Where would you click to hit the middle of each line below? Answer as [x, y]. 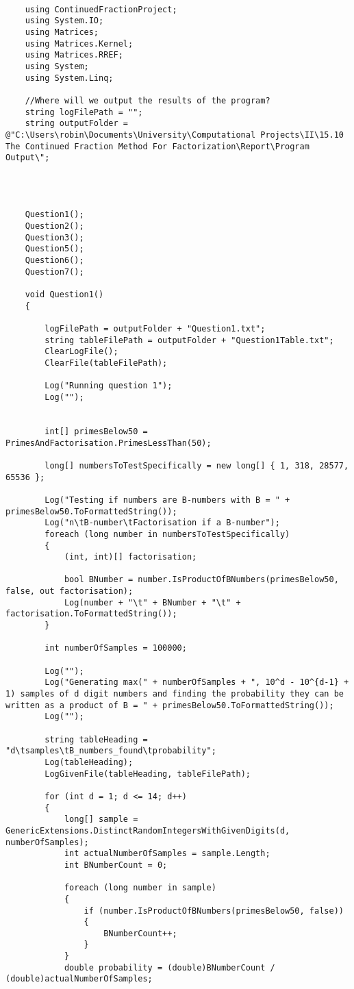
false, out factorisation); [69, 591]
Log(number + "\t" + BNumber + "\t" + [152, 602]
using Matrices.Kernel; [79, 43]
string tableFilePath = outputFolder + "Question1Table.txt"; [189, 340]
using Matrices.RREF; [74, 55]
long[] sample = [101, 819]
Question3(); [54, 237]
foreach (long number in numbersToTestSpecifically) [167, 534]
